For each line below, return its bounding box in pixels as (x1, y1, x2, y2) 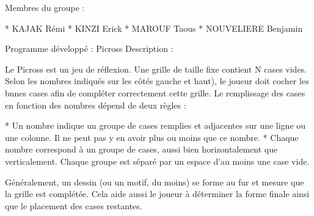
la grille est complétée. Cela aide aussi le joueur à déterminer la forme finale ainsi (5, 187, 310, 200)
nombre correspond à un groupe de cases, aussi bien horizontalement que (5, 143, 278, 156)
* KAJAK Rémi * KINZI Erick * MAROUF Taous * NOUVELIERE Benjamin (5, 21, 303, 34)
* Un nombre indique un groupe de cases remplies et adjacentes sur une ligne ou (5, 119, 306, 132)
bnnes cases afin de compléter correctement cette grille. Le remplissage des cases (5, 86, 305, 99)
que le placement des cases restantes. (5, 199, 142, 212)
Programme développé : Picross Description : (5, 42, 173, 55)
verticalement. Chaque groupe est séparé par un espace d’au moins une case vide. (5, 154, 310, 167)
